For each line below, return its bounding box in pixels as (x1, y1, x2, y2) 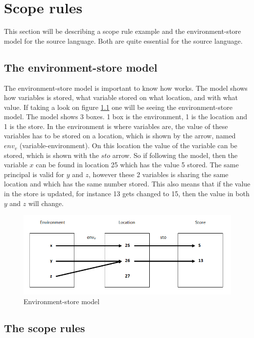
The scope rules (4, 320, 85, 335)
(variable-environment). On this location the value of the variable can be (19, 140, 237, 151)
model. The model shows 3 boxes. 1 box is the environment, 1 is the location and (4, 111, 247, 122)
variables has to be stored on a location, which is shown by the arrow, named (4, 130, 236, 141)
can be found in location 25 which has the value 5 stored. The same (36, 159, 239, 170)
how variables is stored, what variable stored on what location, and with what (4, 92, 238, 103)
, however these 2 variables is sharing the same (89, 169, 229, 179)
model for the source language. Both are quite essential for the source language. (4, 35, 243, 46)
